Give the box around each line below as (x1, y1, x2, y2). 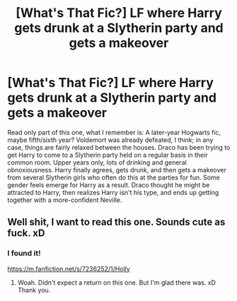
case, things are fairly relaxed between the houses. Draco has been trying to (7, 143, 231, 151)
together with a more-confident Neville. (7, 196, 122, 204)
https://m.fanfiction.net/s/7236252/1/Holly (7, 264, 131, 273)
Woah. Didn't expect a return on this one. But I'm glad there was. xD (17, 278, 216, 287)
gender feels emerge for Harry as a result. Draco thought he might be (7, 180, 210, 189)
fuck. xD (7, 228, 45, 240)
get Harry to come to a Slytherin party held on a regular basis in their (7, 150, 208, 159)
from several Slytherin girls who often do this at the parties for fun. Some (7, 173, 221, 182)
